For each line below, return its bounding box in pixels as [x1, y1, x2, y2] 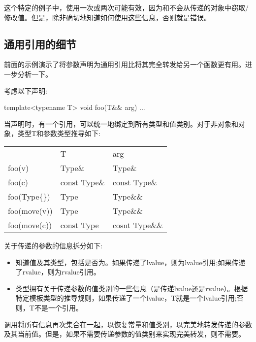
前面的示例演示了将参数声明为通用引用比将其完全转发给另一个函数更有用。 [4, 59, 245, 69]
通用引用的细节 [4, 36, 76, 51]
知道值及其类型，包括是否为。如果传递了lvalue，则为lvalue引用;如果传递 [15, 257, 246, 267]
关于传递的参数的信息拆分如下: [4, 240, 102, 250]
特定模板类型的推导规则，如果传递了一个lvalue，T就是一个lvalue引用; [15, 293, 237, 303]
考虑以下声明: [4, 85, 47, 96]
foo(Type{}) [8, 190, 50, 202]
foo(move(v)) [8, 205, 53, 216]
